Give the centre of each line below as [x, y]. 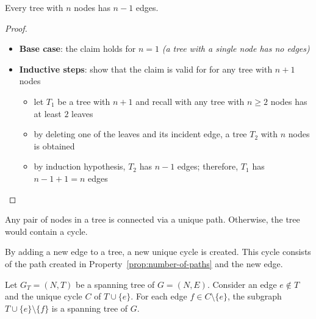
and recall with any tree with [190, 101]
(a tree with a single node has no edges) [236, 48]
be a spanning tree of [115, 284]
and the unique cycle [44, 296]
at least [48, 113]
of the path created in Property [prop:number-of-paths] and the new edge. [144, 263]
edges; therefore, [208, 166]
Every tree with [34, 7]
